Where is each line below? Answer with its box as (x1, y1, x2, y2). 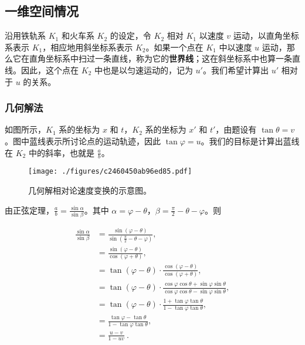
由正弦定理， (5, 204, 54, 216)
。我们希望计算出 (202, 63, 269, 76)
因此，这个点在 (21, 63, 79, 76)
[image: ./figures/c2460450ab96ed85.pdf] (28, 167, 192, 176)
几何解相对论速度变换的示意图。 (28, 184, 151, 197)
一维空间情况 (5, 2, 79, 20)
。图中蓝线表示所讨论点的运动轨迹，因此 (5, 134, 161, 147)
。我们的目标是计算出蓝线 (201, 134, 300, 147)
